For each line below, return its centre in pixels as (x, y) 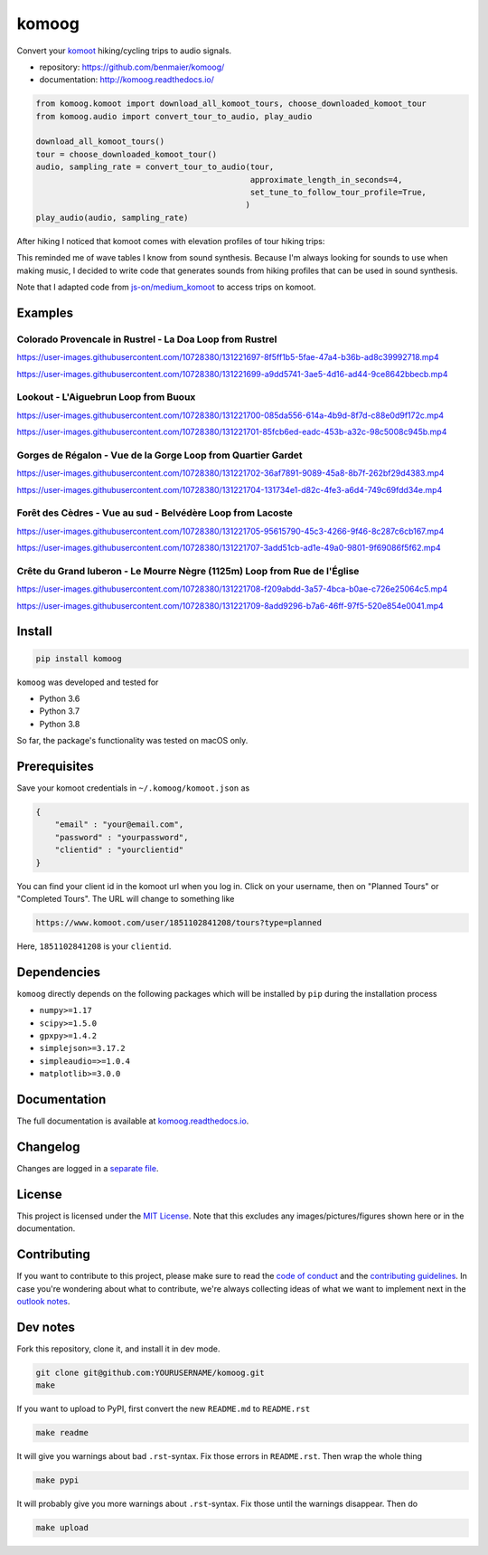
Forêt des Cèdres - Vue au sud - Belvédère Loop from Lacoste (155, 513)
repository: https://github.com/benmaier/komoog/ (132, 67)
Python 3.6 (60, 699)
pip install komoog (79, 659)
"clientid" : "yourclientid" (119, 850)
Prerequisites (55, 767)
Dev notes (46, 1327)
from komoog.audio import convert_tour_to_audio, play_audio (174, 116)
